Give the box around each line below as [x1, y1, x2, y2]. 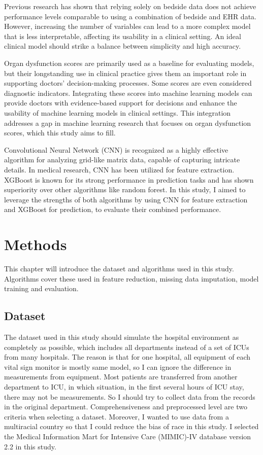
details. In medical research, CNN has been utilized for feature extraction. [4, 164, 235, 174]
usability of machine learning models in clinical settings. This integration [4, 107, 231, 118]
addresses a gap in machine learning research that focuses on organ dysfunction [4, 117, 251, 128]
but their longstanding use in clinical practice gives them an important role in [4, 67, 247, 78]
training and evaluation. [4, 283, 79, 294]
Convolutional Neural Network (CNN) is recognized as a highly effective [4, 144, 228, 155]
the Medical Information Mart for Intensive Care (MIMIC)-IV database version [4, 431, 251, 441]
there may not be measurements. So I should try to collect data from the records [4, 391, 255, 402]
